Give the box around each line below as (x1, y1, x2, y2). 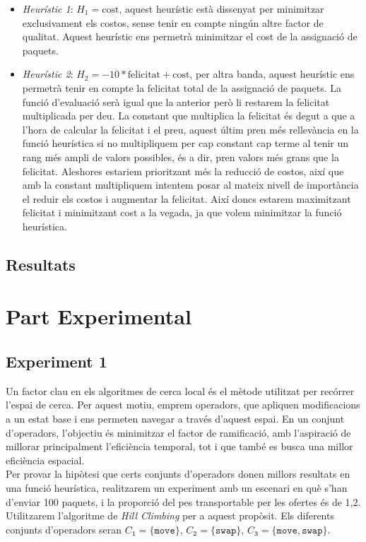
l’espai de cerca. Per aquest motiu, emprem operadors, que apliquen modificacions (6, 397, 360, 412)
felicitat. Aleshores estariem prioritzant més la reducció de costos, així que (22, 163, 344, 178)
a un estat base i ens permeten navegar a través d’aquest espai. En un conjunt (6, 411, 345, 426)
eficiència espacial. (6, 452, 85, 467)
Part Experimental (6, 302, 191, 331)
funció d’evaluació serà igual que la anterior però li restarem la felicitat (22, 94, 330, 109)
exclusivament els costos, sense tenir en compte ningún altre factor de (22, 15, 324, 30)
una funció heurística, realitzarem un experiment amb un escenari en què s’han (6, 481, 348, 495)
